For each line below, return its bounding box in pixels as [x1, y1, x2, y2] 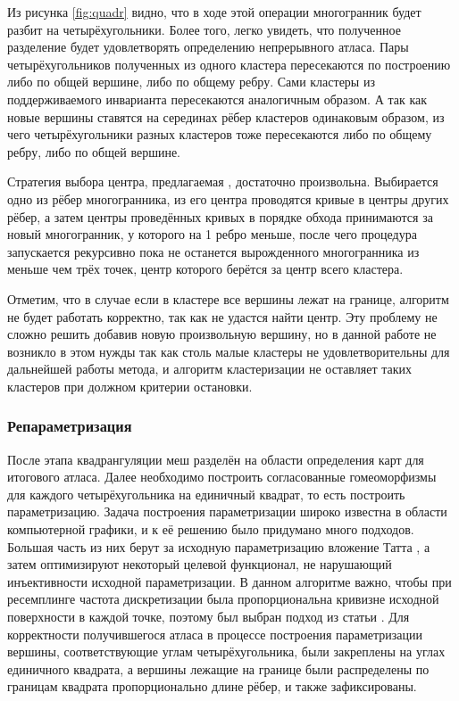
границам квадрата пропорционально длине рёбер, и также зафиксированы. [7, 677, 417, 696]
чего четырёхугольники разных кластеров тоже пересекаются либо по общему [7, 125, 432, 144]
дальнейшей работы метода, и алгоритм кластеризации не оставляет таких [7, 359, 413, 378]
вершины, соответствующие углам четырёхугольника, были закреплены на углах [7, 642, 446, 661]
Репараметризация [7, 415, 132, 437]
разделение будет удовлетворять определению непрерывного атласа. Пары [7, 37, 409, 56]
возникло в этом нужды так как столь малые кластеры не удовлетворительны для [7, 342, 450, 360]
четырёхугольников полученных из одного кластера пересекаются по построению [7, 54, 451, 73]
